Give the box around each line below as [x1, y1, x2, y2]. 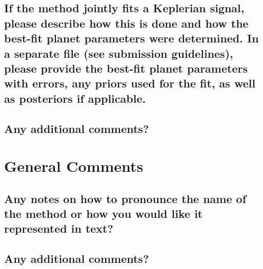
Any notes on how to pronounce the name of [4, 190, 247, 206]
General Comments [4, 155, 144, 176]
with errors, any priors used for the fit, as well [4, 75, 256, 91]
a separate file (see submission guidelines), [4, 45, 233, 61]
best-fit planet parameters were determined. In [4, 30, 259, 46]
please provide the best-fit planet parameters [4, 60, 248, 76]
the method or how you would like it [4, 206, 203, 221]
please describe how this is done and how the [4, 15, 249, 31]
